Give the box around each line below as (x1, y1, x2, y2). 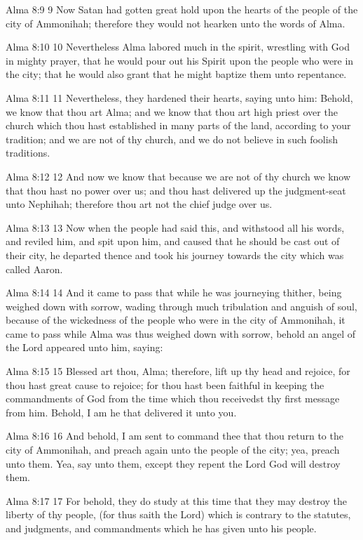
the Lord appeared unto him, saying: (6, 340, 163, 355)
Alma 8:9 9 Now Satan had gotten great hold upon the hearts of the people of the (6, 2, 358, 16)
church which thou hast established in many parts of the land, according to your (6, 118, 351, 133)
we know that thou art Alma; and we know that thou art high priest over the (6, 104, 338, 119)
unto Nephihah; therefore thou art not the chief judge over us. (6, 197, 273, 211)
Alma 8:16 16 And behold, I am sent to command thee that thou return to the (6, 428, 343, 443)
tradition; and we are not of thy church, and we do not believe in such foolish (6, 131, 338, 146)
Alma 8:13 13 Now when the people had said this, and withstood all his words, (6, 220, 345, 235)
